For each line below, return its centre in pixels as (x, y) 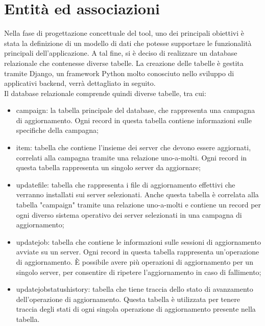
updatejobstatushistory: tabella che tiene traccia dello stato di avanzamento (135, 289)
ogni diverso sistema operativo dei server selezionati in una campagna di (129, 214)
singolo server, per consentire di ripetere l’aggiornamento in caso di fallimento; (139, 272)
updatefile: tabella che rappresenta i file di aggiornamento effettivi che (126, 184)
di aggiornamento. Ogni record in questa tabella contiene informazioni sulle (134, 120)
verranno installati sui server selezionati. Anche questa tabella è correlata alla (137, 194)
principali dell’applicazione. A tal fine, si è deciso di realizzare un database (121, 53)
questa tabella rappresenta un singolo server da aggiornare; (108, 167)
